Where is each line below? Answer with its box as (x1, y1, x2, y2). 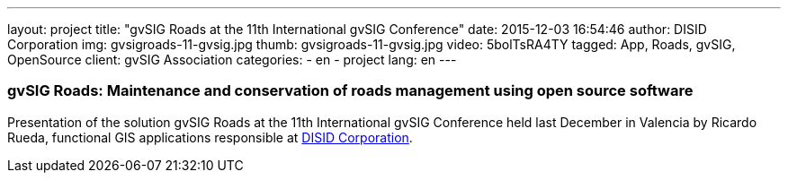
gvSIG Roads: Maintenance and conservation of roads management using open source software (7, 81, 694, 100)
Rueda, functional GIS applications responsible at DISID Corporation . (7, 129, 413, 145)
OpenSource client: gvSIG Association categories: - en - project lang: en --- (7, 52, 457, 67)
